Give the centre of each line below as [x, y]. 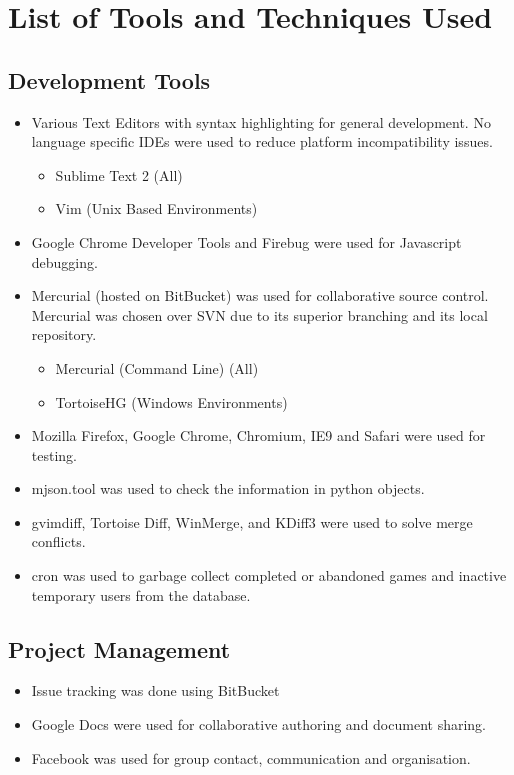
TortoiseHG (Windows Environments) [171, 401]
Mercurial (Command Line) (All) [157, 367]
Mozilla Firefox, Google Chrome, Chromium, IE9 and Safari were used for [258, 435]
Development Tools [109, 79]
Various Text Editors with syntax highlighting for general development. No [261, 121]
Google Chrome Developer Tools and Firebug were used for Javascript [246, 241]
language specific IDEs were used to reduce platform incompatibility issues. [262, 141]
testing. [54, 454]
